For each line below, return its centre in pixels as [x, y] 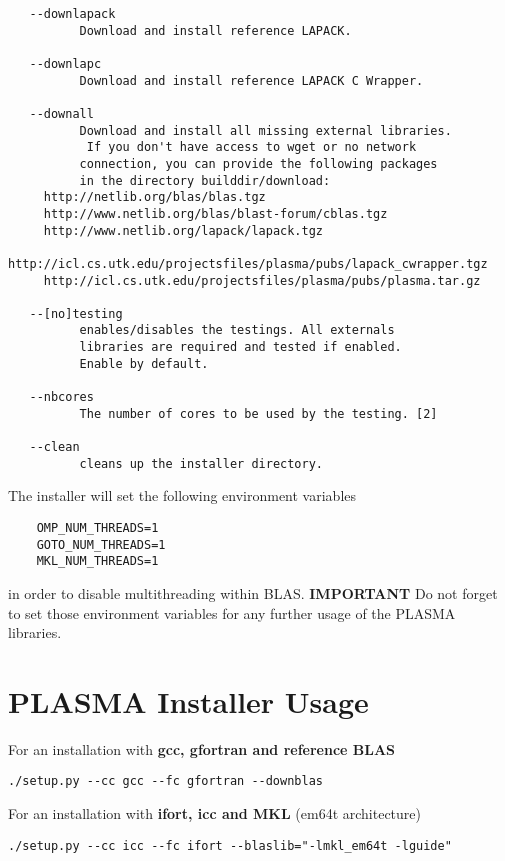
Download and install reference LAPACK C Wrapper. [251, 80]
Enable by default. [144, 363]
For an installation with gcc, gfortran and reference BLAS [202, 748]
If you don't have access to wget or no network [251, 147]
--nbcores [61, 397]
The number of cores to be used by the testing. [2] [258, 413]
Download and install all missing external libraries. [265, 130]
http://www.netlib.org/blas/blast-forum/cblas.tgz [215, 213]
